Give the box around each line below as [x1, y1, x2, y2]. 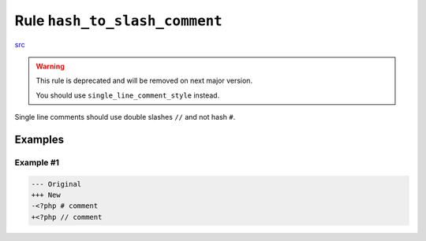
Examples [14, 132, 65, 146]
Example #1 [14, 157, 59, 168]
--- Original [31, 180, 82, 188]
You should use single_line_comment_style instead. [35, 91, 220, 100]
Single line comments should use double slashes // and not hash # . [14, 113, 236, 122]
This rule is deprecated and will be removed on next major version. [35, 76, 252, 86]
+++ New [31, 191, 61, 200]
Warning [35, 61, 65, 71]
